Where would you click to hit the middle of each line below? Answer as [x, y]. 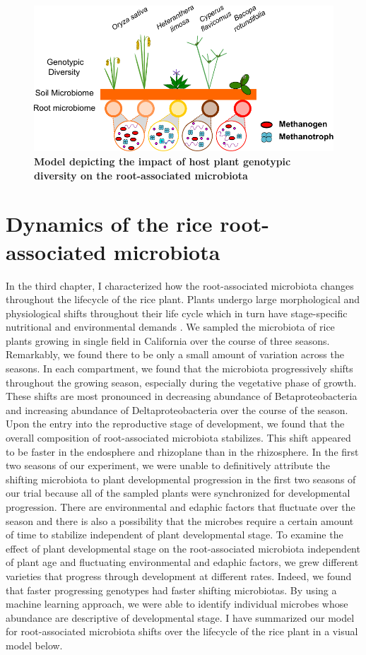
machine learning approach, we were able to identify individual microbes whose [177, 604]
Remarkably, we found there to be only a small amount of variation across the [175, 354]
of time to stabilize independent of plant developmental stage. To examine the [175, 535]
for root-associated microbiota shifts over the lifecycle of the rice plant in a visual [182, 631]
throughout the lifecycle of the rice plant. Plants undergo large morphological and [183, 299]
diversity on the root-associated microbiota [141, 175]
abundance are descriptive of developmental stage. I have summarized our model [180, 617]
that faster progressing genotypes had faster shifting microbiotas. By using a [171, 590]
